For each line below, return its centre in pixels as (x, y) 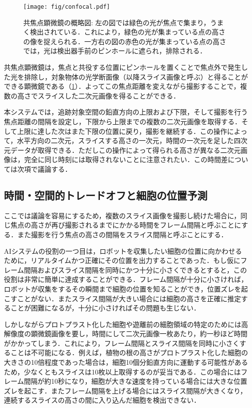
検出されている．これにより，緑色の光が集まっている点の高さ (128, 32)
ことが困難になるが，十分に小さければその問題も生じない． (105, 308)
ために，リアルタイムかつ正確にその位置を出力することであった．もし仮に (122, 260)
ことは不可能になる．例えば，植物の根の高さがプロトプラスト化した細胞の (129, 352)
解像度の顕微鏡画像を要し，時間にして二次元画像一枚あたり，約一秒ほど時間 (126, 334)
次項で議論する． (44, 169)
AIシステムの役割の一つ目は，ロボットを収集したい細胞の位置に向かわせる (123, 251)
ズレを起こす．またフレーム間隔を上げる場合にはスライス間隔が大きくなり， (126, 390)
